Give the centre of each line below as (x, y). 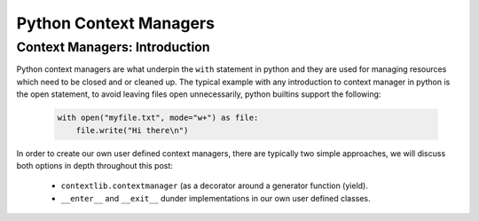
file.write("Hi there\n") (132, 130)
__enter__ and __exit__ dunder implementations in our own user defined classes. (216, 198)
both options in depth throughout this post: (94, 165)
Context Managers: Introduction (113, 47)
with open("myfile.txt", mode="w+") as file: (158, 118)
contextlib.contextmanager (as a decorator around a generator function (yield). (214, 185)
